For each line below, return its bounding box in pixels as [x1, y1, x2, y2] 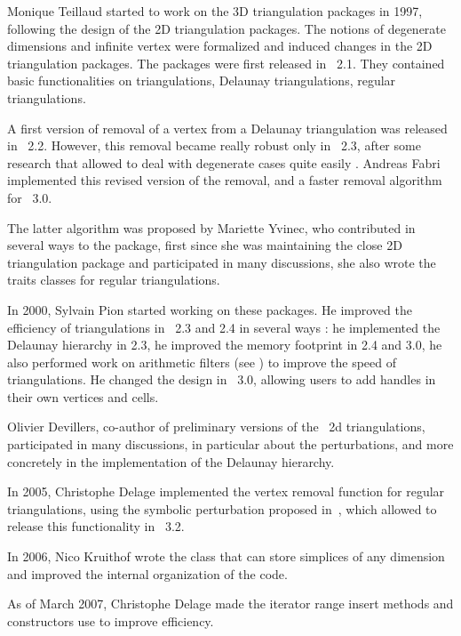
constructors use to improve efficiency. [7, 611, 214, 630]
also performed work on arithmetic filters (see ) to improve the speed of [7, 352, 397, 371]
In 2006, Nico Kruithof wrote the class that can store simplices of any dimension [7, 547, 445, 566]
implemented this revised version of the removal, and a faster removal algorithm [7, 171, 442, 189]
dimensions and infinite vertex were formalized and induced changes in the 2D [7, 36, 433, 55]
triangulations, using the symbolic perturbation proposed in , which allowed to [7, 499, 437, 518]
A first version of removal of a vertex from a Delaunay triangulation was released [7, 118, 448, 137]
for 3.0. [7, 188, 52, 206]
